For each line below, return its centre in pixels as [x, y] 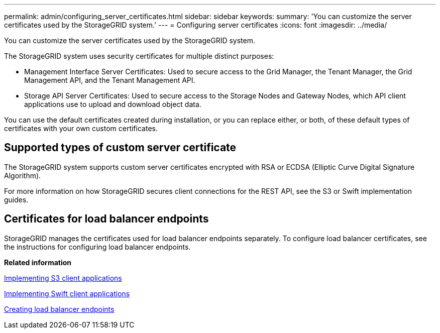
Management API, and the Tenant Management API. [110, 80]
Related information [38, 262]
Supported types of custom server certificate [120, 148]
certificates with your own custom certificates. [81, 128]
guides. [16, 199]
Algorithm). [23, 175]
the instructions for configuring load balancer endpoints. [97, 247]
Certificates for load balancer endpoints [106, 219]
